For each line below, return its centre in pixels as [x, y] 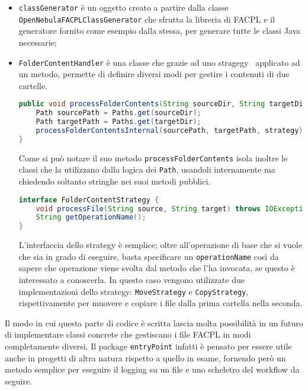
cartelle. [33, 85]
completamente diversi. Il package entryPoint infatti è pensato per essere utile [148, 346]
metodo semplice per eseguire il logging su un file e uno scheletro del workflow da [152, 369]
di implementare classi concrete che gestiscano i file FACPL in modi [128, 334]
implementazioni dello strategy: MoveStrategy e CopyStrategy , [134, 291]
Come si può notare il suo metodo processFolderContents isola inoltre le [153, 158]
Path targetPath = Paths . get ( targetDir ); [118, 122]
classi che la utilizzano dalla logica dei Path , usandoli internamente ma [147, 169]
